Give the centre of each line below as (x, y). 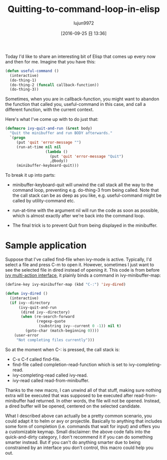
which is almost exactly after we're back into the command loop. (79, 216)
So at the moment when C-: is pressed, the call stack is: (63, 349)
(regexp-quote (51, 321)
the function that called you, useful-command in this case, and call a (76, 104)
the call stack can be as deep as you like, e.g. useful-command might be (87, 195)
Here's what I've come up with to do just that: (52, 119)
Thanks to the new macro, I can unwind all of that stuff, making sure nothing (83, 390)
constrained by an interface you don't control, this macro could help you (79, 448)
